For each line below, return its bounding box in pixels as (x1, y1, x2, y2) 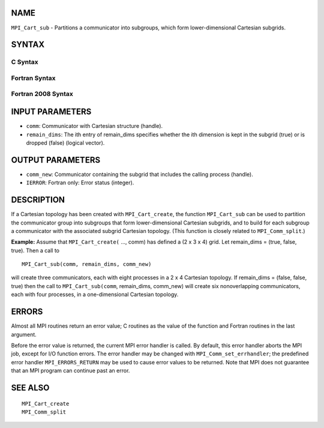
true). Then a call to (11, 247, 60, 254)
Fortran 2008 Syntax (11, 90, 73, 98)
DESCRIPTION (11, 195, 65, 205)
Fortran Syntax (11, 74, 56, 82)
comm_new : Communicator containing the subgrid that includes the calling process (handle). (26, 170, 253, 178)
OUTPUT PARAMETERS (11, 155, 101, 165)
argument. (11, 331, 37, 338)
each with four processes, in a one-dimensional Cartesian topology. (11, 291, 179, 298)
